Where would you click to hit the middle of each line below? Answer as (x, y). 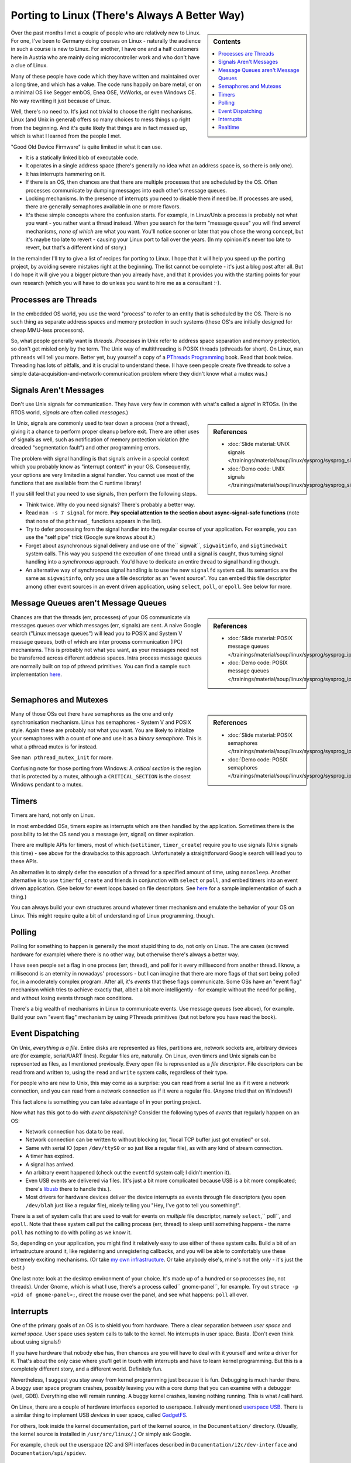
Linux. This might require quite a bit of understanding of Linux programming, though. (113, 915)
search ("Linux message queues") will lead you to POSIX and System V (97, 633)
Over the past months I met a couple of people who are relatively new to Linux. (106, 33)
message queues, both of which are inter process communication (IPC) (97, 641)
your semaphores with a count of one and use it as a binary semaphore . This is (106, 739)
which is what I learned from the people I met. (66, 136)
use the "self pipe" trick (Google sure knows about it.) (90, 537)
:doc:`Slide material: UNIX (259, 444)
